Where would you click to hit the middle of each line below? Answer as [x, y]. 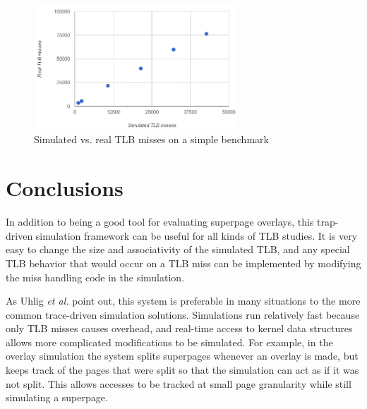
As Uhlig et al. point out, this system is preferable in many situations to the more [183, 301]
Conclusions [65, 188]
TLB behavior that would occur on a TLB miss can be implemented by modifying [183, 263]
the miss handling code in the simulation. [95, 277]
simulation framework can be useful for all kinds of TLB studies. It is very [197, 235]
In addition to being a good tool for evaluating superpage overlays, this [160, 222]
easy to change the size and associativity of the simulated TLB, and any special [178, 249]
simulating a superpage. [57, 397]
